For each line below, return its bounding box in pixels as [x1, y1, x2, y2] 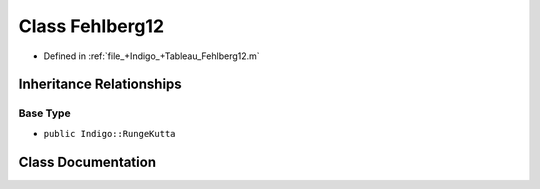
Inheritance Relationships [18, 76, 182, 93]
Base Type [18, 106, 71, 120]
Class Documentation [18, 153, 157, 170]
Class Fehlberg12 [18, 15, 165, 37]
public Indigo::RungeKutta [43, 128, 176, 139]
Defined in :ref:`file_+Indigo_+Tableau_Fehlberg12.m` [43, 50, 260, 62]
